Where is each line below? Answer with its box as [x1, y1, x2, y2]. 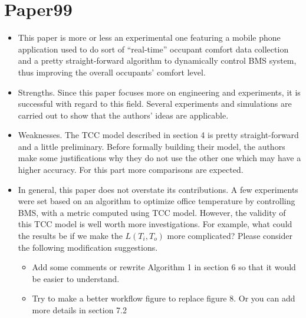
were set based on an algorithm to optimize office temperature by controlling [18, 195, 295, 207]
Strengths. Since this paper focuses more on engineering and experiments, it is [18, 86, 301, 98]
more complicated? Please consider [167, 230, 292, 242]
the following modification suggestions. [18, 241, 158, 253]
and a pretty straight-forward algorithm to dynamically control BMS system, [18, 54, 297, 67]
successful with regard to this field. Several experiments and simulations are [18, 97, 292, 110]
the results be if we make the [18, 230, 123, 242]
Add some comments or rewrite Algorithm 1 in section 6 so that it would [32, 261, 296, 273]
